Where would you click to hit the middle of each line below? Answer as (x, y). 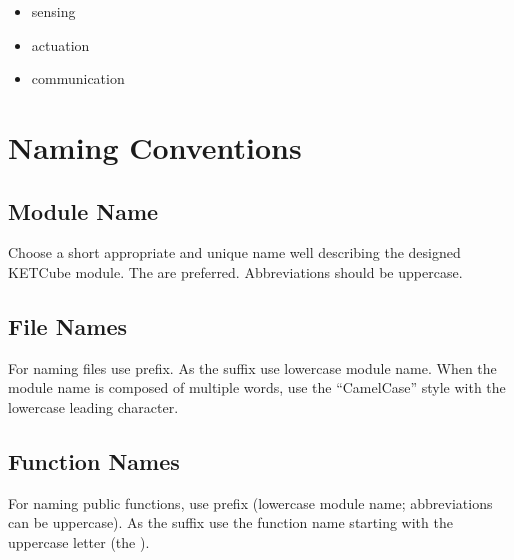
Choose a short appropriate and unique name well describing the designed (234, 252)
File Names (68, 325)
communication (78, 78)
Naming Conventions (155, 146)
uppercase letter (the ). (79, 541)
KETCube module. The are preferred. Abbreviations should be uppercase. (235, 271)
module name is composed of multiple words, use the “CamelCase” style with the (257, 387)
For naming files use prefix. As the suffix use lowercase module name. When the (252, 367)
